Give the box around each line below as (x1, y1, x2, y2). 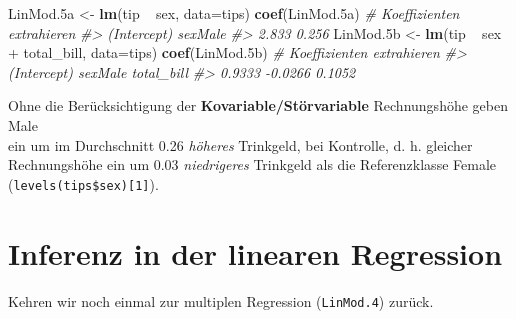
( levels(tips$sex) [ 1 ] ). (8, 173, 159, 194)
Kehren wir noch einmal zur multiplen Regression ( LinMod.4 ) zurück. (8, 290, 434, 311)
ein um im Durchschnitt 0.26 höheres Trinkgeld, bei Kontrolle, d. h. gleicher (8, 134, 473, 155)
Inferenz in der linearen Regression (8, 232, 503, 273)
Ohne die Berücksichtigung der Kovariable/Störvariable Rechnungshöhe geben (8, 95, 508, 116)
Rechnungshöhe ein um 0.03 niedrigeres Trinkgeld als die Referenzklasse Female (8, 154, 496, 175)
